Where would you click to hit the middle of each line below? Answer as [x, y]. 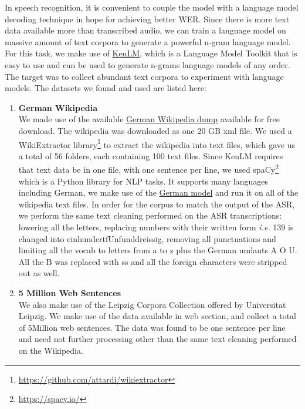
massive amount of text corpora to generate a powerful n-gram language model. [148, 41]
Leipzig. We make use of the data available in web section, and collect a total [157, 316]
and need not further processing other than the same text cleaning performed [157, 339]
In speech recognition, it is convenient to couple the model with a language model [152, 7]
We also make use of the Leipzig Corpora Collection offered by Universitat [152, 304]
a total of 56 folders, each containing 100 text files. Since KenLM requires [151, 155]
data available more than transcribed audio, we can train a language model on [145, 30]
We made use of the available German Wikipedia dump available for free [149, 119]
